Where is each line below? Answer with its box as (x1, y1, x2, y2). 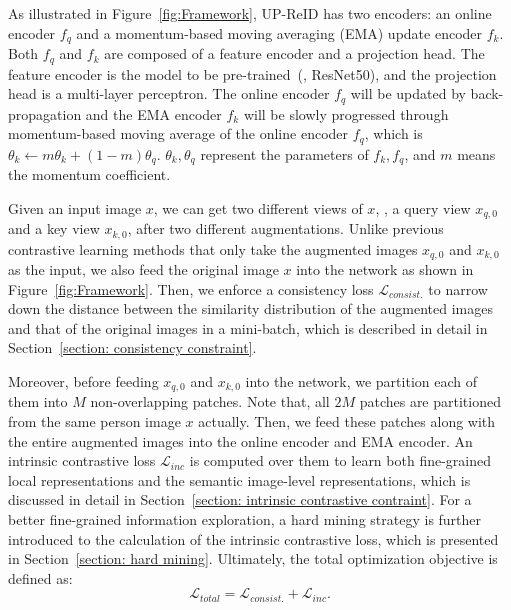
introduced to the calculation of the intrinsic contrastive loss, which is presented (8, 528, 499, 549)
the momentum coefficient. (8, 164, 171, 185)
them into (8, 391, 68, 412)
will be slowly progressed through (243, 103, 449, 124)
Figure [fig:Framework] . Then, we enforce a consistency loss (8, 278, 374, 299)
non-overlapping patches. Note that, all (90, 391, 330, 412)
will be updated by (350, 83, 466, 104)
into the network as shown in (296, 259, 474, 279)
